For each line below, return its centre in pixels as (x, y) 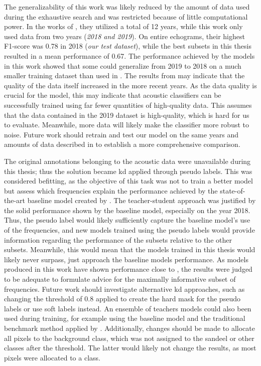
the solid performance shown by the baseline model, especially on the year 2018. (127, 210)
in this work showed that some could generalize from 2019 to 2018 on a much (123, 65)
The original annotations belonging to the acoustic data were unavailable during (127, 161)
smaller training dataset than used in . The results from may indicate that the (124, 75)
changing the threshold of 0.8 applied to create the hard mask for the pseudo (122, 299)
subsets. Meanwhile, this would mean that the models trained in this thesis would (130, 249)
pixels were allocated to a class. (52, 357)
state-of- (233, 190)
